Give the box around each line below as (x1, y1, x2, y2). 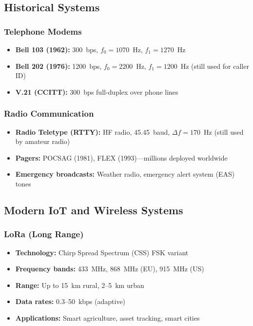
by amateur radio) (15, 136, 70, 146)
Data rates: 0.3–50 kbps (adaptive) (15, 296, 126, 306)
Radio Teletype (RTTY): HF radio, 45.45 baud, (15, 126, 170, 137)
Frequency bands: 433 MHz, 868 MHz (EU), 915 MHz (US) (15, 264, 204, 274)
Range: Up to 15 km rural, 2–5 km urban (15, 280, 144, 290)
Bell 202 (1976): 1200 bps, (15, 61, 102, 71)
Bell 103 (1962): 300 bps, (15, 44, 98, 54)
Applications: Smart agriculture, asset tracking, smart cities (15, 312, 200, 323)
